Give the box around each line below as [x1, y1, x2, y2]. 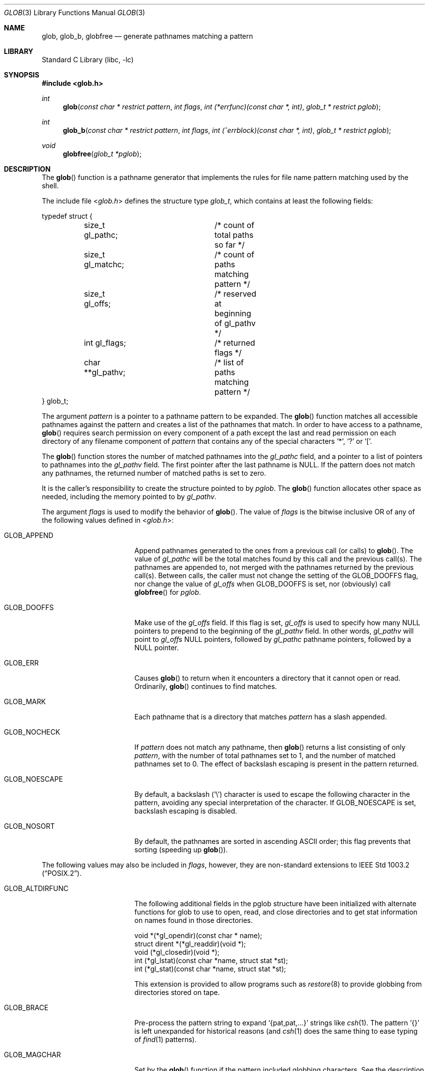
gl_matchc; [84, 259, 124, 269]
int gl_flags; [84, 338, 126, 348]
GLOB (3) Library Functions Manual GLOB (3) [4, 8, 145, 17]
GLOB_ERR [4, 659, 39, 667]
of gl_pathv [214, 318, 256, 328]
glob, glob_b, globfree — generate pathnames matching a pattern [42, 32, 253, 40]
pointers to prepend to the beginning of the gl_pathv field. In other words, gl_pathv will [134, 627, 414, 635]
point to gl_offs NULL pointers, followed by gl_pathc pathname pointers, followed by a [134, 635, 411, 643]
